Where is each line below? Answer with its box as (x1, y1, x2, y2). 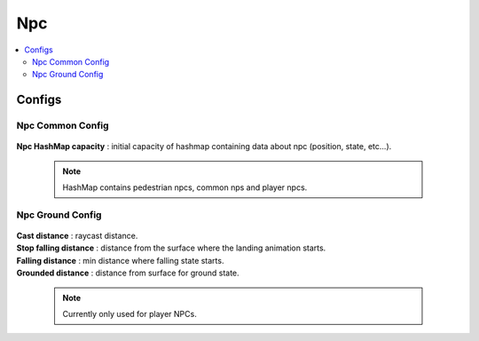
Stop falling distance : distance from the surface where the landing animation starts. (16, 242, 326, 253)
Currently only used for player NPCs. (62, 308, 197, 319)
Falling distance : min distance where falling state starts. (16, 255, 224, 266)
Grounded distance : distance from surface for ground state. (16, 267, 239, 279)
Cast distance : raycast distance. (16, 231, 138, 242)
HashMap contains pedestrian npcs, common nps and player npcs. (62, 182, 308, 193)
